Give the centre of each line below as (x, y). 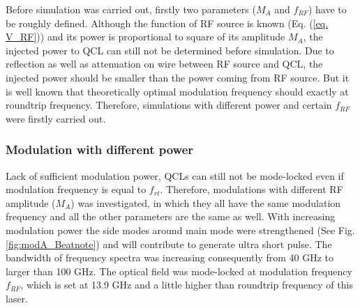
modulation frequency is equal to (76, 189)
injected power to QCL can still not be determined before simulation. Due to (170, 50)
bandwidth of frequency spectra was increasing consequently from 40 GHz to (170, 257)
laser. (17, 298)
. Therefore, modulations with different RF (252, 189)
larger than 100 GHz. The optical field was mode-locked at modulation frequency (179, 271)
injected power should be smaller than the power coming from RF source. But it (178, 77)
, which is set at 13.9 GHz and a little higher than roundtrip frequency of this (187, 285)
